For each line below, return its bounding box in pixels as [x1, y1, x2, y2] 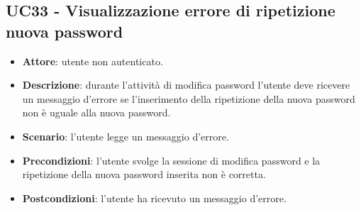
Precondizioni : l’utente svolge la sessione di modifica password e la [22, 153, 321, 167]
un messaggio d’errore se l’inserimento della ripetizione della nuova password [22, 91, 355, 106]
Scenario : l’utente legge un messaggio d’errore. [22, 128, 229, 143]
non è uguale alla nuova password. [22, 105, 171, 120]
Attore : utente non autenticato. [22, 53, 163, 68]
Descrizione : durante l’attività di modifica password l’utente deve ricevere [22, 77, 350, 92]
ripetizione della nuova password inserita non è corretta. [22, 167, 266, 182]
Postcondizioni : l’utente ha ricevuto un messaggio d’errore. [22, 190, 287, 205]
